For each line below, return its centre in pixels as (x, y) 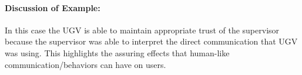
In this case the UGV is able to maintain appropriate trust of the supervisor (142, 30)
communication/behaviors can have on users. (85, 64)
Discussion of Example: (53, 7)
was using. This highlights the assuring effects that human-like (117, 52)
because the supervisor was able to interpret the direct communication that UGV (151, 41)
